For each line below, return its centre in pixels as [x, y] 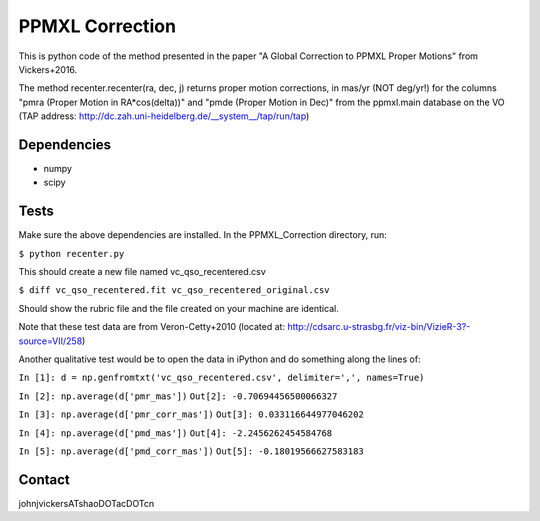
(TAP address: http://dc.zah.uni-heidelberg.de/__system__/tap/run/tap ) [164, 116]
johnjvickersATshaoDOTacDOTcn [86, 503]
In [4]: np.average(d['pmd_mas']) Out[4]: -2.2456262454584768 [175, 433]
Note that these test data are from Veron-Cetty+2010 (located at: [151, 327]
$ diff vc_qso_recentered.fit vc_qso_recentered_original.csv [174, 290]
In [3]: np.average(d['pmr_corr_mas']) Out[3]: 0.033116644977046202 [191, 414]
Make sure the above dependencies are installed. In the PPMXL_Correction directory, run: [202, 235]
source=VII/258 [50, 341]
